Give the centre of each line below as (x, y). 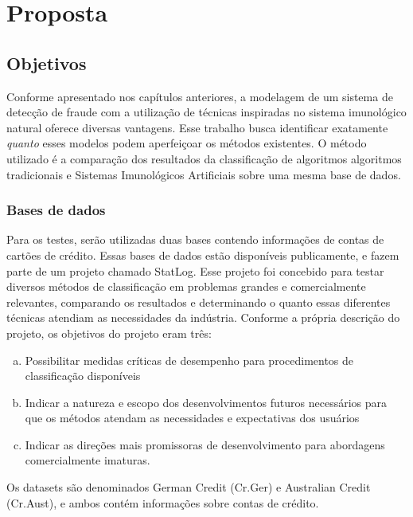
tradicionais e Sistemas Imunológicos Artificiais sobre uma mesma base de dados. (204, 174)
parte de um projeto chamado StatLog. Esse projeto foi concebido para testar (195, 270)
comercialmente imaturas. (88, 460)
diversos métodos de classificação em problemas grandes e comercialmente (186, 286)
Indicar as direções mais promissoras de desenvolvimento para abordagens (205, 444)
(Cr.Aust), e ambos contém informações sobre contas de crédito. (163, 502)
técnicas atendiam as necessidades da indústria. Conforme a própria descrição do (203, 317)
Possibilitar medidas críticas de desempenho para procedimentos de (189, 360)
